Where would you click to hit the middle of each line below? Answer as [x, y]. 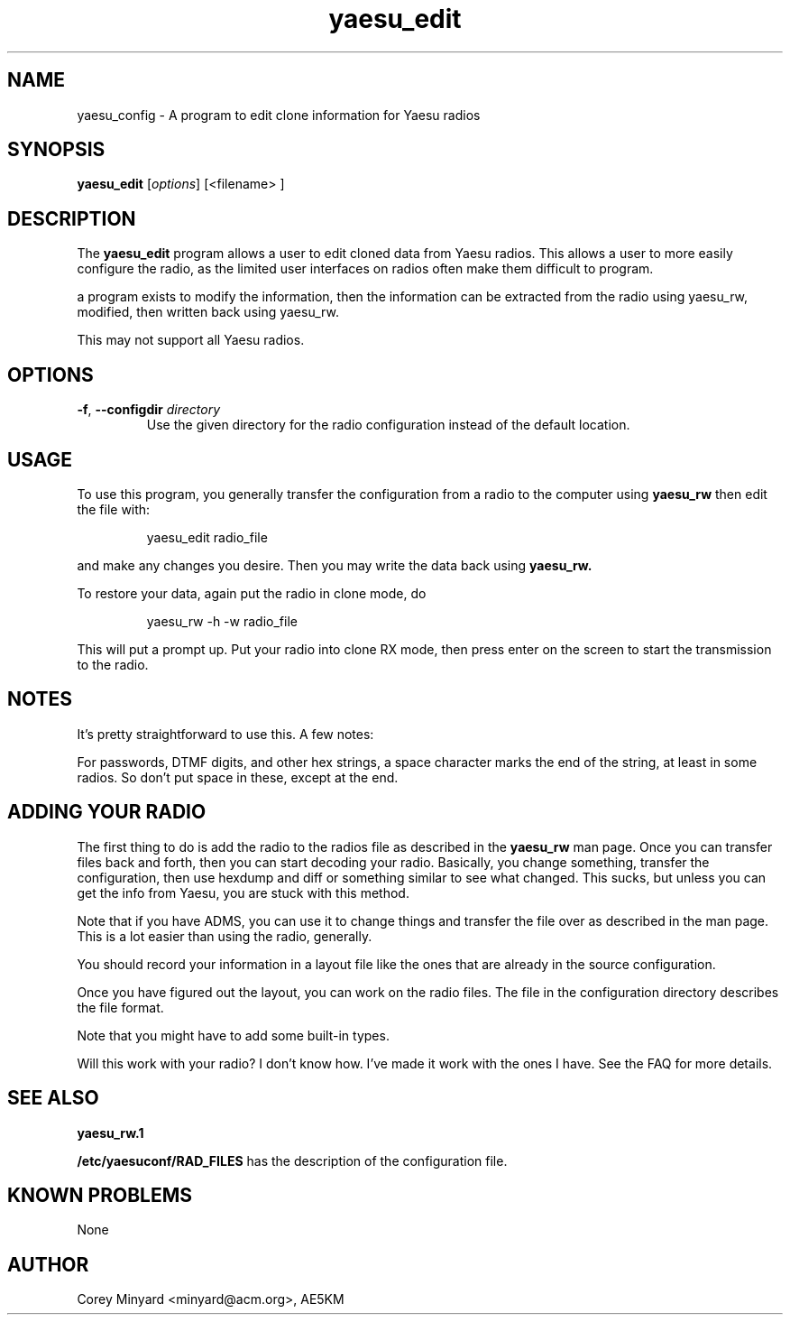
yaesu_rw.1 [110, 1132]
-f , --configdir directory [149, 410]
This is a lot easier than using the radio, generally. [225, 936]
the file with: [114, 509]
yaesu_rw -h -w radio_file [222, 621]
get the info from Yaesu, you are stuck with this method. [243, 892]
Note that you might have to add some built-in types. [233, 1035]
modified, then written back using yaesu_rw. [208, 312]
